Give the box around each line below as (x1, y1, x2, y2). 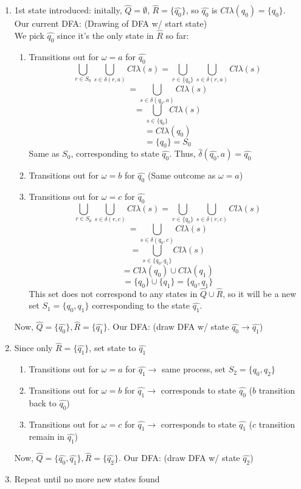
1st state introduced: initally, (14, 4, 122, 16)
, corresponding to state (71, 147, 159, 160)
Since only (14, 341, 53, 354)
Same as (29, 147, 60, 160)
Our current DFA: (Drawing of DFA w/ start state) (14, 17, 207, 30)
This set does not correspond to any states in (29, 287, 198, 299)
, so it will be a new (223, 287, 297, 299)
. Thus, (169, 147, 196, 160)
